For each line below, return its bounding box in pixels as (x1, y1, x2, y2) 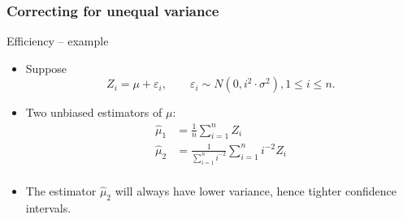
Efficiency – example (6, 32, 109, 49)
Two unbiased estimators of (25, 104, 162, 121)
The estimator (25, 182, 97, 199)
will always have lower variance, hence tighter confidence (115, 182, 396, 199)
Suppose (25, 59, 67, 76)
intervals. (25, 199, 71, 216)
